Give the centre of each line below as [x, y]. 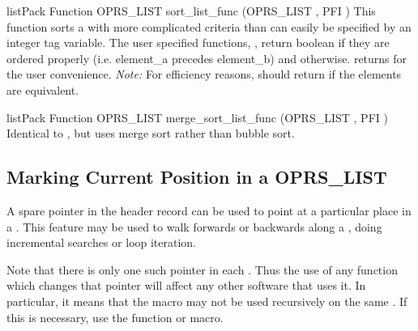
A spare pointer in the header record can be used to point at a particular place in [209, 210]
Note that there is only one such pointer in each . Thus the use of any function [202, 269]
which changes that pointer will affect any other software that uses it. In [186, 285]
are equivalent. [43, 89]
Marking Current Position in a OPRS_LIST [197, 177]
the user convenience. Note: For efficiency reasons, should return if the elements [204, 74]
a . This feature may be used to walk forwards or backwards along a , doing [194, 226]
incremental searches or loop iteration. [102, 242]
